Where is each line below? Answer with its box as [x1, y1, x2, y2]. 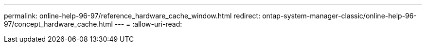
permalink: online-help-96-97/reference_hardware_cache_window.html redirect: [4, 12, 261, 20]
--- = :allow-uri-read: [114, 20, 182, 28]
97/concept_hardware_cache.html [4, 20, 113, 28]
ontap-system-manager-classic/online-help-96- [262, 12, 417, 20]
